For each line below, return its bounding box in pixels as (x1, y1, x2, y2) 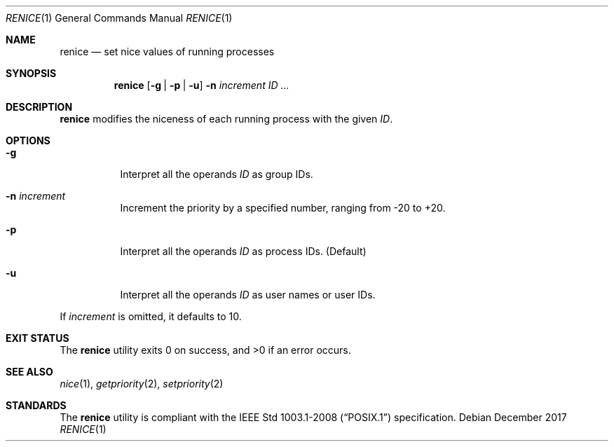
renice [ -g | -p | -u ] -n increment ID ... (114, 79, 289, 91)
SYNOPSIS (6, 67, 57, 79)
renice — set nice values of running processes (60, 46, 275, 57)
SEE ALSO (6, 366, 53, 378)
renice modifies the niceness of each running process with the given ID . (60, 113, 393, 125)
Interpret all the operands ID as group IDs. (120, 168, 313, 180)
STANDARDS (6, 399, 67, 411)
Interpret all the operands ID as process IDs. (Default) (120, 245, 367, 257)
